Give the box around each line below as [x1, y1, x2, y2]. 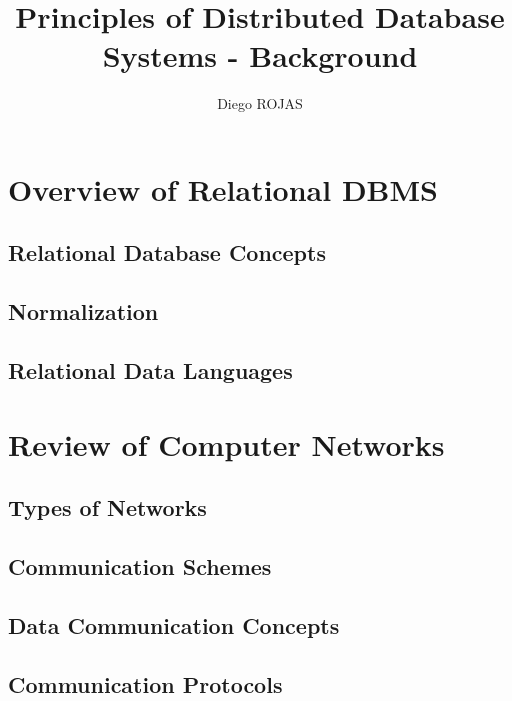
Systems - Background [102, 35, 418, 76]
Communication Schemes [8, 550, 272, 581]
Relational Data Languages [8, 355, 293, 386]
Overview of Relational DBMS [8, 168, 438, 209]
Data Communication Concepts [8, 609, 340, 640]
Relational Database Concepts [8, 237, 326, 268]
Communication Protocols [8, 668, 283, 699]
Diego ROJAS [217, 93, 303, 114]
